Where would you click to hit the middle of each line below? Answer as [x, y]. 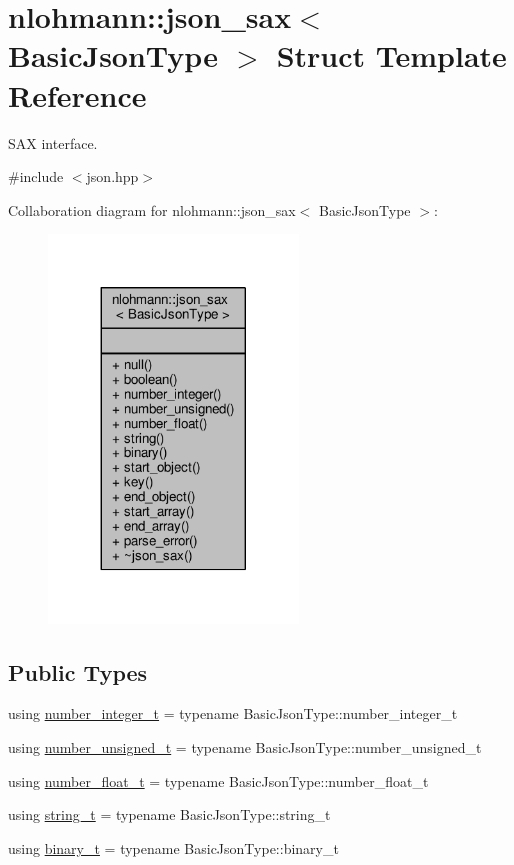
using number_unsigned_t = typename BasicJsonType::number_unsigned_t [245, 747]
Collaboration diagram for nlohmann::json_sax [152, 209]
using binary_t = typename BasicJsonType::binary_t [173, 847]
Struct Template [391, 55]
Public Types [78, 671]
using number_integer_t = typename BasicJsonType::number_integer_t [233, 713]
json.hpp [112, 176]
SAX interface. [53, 142]
